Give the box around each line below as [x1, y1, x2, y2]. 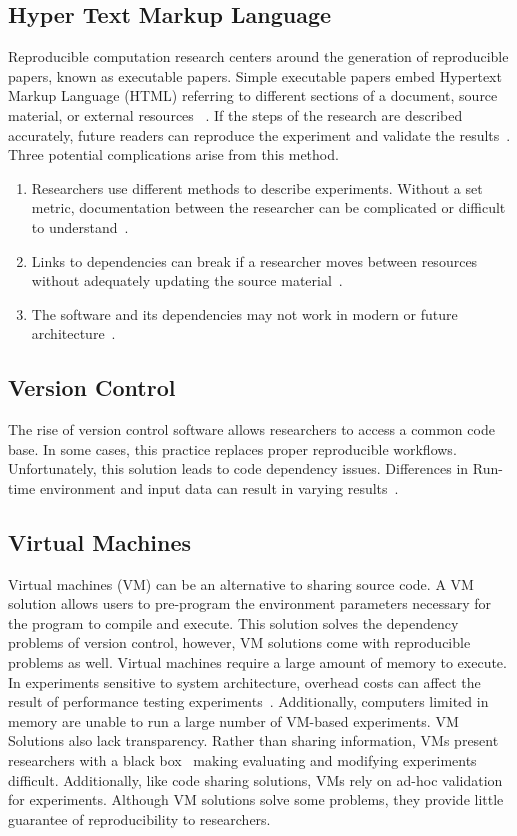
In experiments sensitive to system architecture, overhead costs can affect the [8, 671, 481, 692]
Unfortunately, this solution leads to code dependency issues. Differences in [8, 458, 469, 479]
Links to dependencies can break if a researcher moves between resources [31, 250, 478, 271]
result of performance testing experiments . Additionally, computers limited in [8, 691, 489, 712]
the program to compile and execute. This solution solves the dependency [8, 612, 459, 633]
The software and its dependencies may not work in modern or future [31, 303, 458, 324]
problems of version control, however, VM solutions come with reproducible [8, 632, 471, 653]
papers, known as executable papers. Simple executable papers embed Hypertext [8, 65, 502, 86]
